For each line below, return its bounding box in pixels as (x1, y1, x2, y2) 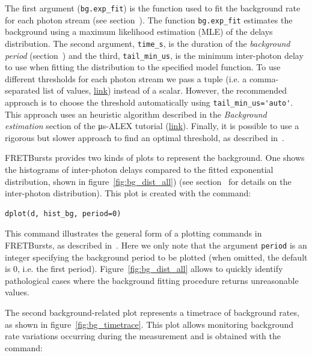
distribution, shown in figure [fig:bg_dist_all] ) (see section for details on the (5, 175, 292, 187)
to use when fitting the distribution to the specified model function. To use (5, 61, 281, 73)
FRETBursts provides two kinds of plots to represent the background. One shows (5, 151, 305, 164)
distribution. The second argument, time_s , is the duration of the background (5, 37, 290, 49)
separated (5, 84, 40, 97)
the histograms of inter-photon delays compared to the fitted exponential (5, 163, 274, 176)
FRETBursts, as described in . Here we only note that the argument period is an (5, 239, 307, 251)
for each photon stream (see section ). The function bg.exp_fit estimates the (5, 13, 293, 26)
